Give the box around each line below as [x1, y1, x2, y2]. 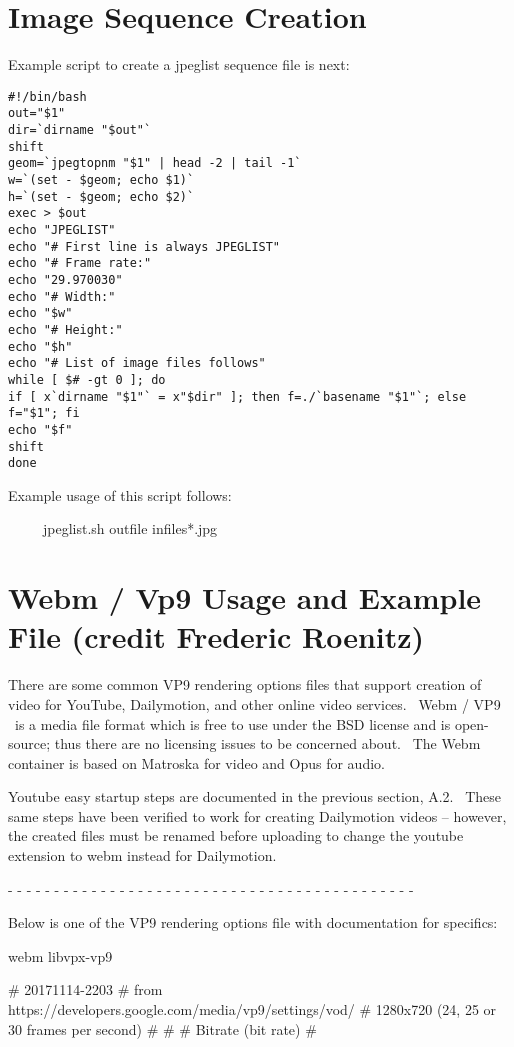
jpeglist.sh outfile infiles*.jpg [42, 518, 218, 539]
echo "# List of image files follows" [8, 356, 266, 371]
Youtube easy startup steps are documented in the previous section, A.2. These [8, 786, 501, 807]
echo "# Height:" [8, 322, 123, 337]
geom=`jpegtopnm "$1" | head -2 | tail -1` [8, 156, 302, 171]
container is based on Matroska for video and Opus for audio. [8, 752, 385, 773]
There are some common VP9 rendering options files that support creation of [8, 674, 482, 695]
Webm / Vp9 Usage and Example [8, 577, 482, 618]
